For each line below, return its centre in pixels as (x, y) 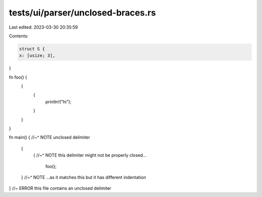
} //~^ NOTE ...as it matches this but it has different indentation (84, 177)
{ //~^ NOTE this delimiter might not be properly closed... (90, 155)
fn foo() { (18, 77)
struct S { (32, 49)
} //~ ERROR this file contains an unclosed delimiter (60, 188)
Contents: (19, 36)
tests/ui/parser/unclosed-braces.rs (82, 13)
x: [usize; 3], (37, 56)
